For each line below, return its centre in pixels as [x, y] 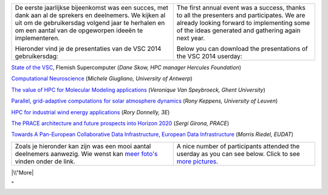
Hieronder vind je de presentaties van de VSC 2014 [88, 49]
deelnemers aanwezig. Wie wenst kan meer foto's [86, 154]
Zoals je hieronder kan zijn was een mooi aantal [83, 146]
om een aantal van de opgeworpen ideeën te [79, 30]
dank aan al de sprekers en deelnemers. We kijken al [90, 15]
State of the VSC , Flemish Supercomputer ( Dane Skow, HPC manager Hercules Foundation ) [126, 67]
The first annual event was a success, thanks [241, 8]
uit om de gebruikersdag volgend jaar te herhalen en [90, 23]
